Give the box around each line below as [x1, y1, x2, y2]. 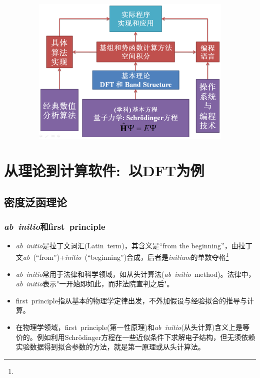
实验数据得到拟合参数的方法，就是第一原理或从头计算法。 [15, 341, 205, 352]
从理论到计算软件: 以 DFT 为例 [4, 160, 204, 180]
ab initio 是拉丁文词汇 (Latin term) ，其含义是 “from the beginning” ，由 [15, 240, 238, 250]
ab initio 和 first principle [4, 220, 105, 233]
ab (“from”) [22, 252, 59, 262]
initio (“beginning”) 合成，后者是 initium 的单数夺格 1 [64, 250, 229, 262]
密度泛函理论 [4, 194, 67, 210]
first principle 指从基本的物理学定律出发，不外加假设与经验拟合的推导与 [15, 295, 247, 305]
